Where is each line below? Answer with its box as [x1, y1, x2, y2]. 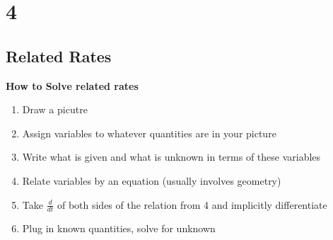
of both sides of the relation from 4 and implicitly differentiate [57, 197, 327, 212]
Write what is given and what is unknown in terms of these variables [22, 149, 321, 164]
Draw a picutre [22, 102, 88, 117]
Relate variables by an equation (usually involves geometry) [22, 173, 281, 188]
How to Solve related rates [6, 78, 139, 93]
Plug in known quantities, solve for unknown [22, 221, 216, 236]
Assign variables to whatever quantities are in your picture [22, 125, 276, 140]
